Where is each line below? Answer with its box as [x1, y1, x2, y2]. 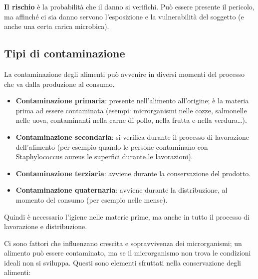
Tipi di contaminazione [4, 45, 125, 61]
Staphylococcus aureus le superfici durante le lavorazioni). [15, 151, 193, 162]
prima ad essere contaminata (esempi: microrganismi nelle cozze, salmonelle [15, 105, 247, 115]
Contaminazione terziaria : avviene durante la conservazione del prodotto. [15, 168, 251, 178]
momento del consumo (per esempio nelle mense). [15, 194, 168, 205]
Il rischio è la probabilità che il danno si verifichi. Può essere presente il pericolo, [4, 1, 255, 11]
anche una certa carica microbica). [4, 21, 109, 31]
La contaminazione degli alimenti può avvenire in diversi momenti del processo [4, 68, 245, 79]
